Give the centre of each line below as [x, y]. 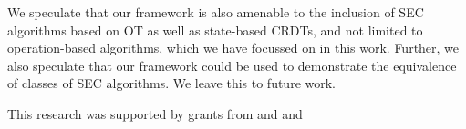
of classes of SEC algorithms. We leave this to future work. [172, 83]
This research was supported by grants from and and [155, 113]
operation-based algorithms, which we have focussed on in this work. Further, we [233, 48]
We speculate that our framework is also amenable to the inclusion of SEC [216, 12]
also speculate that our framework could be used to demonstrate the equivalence [232, 65]
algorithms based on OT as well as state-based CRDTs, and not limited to [215, 30]
